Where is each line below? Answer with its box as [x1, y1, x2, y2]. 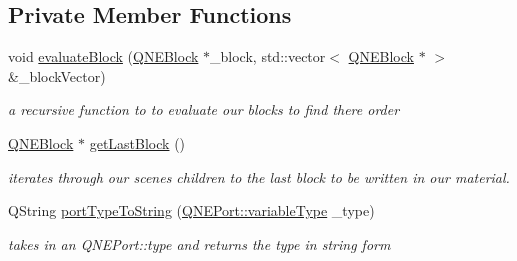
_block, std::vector [210, 46, 326, 67]
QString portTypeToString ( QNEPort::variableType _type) [8, 200, 375, 221]
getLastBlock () [89, 132, 186, 153]
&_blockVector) [8, 65, 106, 86]
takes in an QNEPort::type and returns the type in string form [8, 233, 391, 254]
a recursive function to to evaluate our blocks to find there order [8, 99, 400, 120]
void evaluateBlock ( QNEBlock [8, 46, 199, 67]
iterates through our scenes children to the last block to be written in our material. [8, 166, 510, 187]
